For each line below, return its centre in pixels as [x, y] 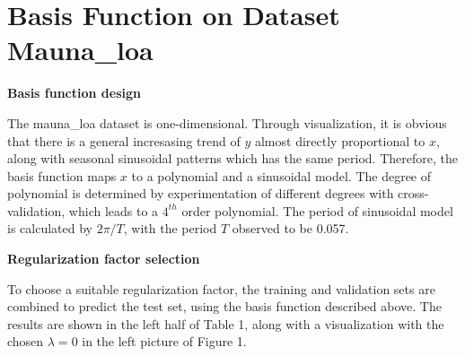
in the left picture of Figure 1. [164, 341]
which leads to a [114, 210]
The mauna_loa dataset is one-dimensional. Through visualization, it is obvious [227, 122]
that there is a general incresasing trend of [124, 140]
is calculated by [50, 228]
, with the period [170, 228]
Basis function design [75, 93]
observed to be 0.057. [290, 228]
